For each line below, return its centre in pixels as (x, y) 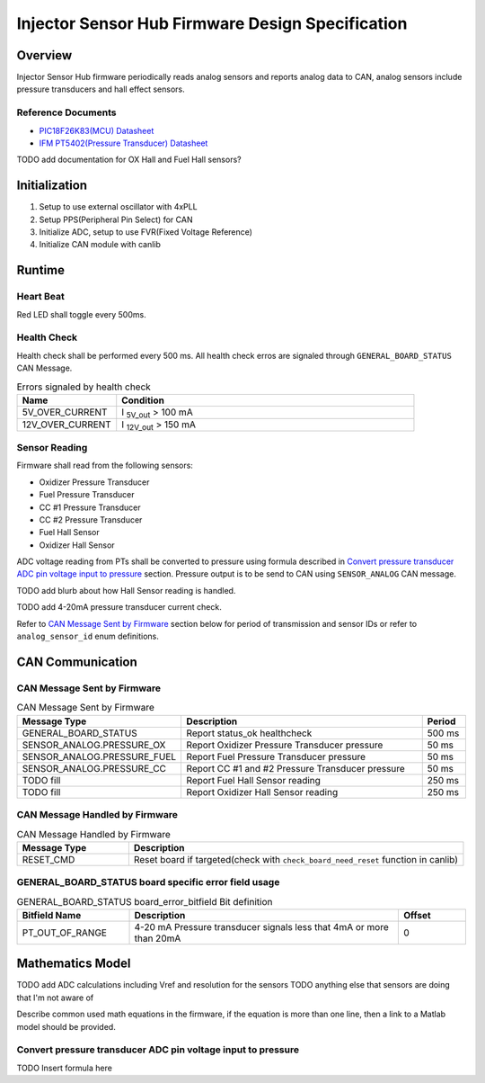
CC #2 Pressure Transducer (91, 519)
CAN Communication (77, 662)
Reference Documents (66, 112)
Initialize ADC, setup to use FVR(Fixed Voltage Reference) (146, 232)
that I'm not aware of (55, 998)
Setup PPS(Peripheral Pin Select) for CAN (116, 219)
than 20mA (158, 938)
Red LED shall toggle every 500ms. (82, 314)
